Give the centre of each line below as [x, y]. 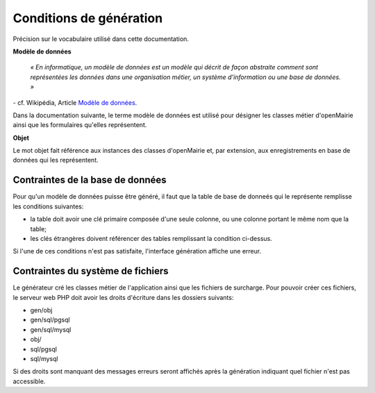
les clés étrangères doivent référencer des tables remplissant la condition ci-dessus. [151, 238]
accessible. [29, 381]
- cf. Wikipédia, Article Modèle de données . [75, 102]
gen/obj [41, 310]
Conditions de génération [88, 18]
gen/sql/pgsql [50, 320]
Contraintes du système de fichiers [91, 271]
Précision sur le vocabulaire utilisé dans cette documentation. [101, 39]
